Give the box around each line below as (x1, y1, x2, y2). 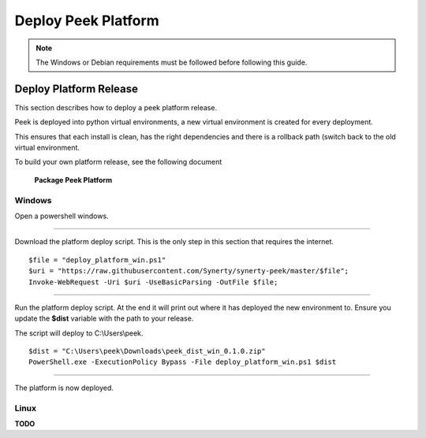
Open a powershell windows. (14, 211, 110, 221)
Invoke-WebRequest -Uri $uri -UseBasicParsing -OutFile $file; (28, 277, 278, 287)
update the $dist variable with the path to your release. (14, 314, 194, 323)
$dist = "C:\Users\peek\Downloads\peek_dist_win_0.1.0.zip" (28, 347, 266, 356)
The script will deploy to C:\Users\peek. (14, 328, 144, 338)
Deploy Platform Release (14, 82, 138, 95)
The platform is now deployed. (14, 383, 114, 392)
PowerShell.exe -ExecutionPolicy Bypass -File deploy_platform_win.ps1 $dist (28, 358, 337, 366)
